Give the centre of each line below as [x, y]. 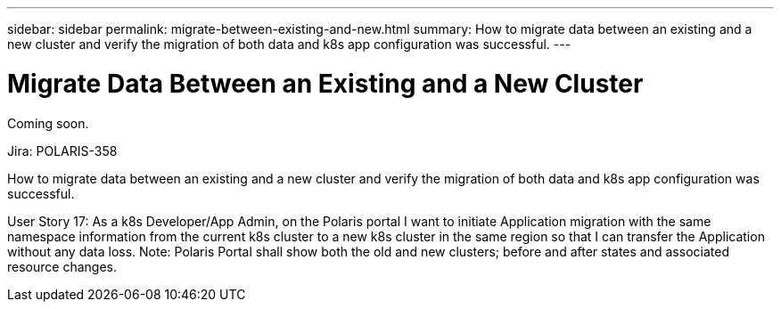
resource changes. [62, 266]
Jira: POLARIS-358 [62, 150]
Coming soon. [48, 123]
